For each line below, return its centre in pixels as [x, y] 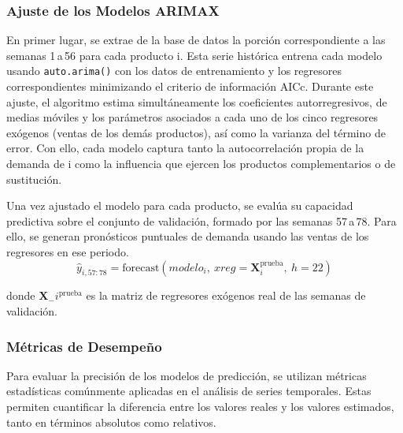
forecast [141, 268]
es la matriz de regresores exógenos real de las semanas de [226, 295]
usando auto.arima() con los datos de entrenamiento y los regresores [174, 71]
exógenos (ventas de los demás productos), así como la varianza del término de [196, 132]
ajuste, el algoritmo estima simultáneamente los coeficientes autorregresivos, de [197, 101]
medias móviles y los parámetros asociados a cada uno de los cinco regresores [192, 117]
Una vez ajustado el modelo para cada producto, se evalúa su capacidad [180, 205]
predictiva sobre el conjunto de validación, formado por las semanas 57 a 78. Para [201, 220]
